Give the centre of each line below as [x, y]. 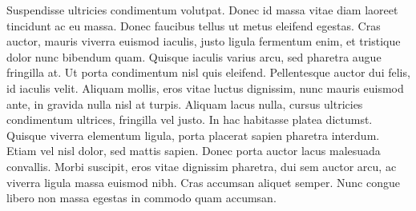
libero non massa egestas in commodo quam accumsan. [141, 198]
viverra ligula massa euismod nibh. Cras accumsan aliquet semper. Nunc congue [203, 182]
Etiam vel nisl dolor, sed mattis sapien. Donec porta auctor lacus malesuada [194, 151]
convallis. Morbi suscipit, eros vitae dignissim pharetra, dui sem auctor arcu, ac [202, 166]
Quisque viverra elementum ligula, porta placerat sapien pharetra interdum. [193, 135]
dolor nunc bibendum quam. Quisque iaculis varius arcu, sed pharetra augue [194, 56]
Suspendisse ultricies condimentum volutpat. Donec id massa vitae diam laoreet [202, 10]
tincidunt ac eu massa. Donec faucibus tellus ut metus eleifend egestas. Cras [194, 25]
